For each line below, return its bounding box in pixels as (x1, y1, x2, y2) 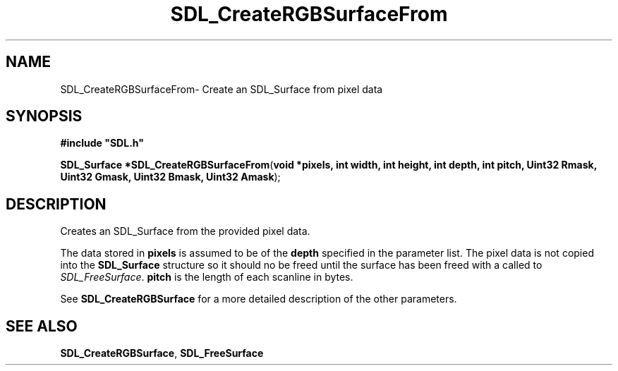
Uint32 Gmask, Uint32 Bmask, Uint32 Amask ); (60, 171, 281, 183)
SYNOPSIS (6, 107, 83, 126)
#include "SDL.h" (60, 137, 144, 150)
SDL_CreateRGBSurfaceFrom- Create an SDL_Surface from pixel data (60, 83, 383, 95)
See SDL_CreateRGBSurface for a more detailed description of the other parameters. (60, 293, 457, 305)
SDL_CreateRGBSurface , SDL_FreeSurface (60, 347, 264, 360)
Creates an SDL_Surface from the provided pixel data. (60, 225, 310, 238)
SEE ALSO (6, 317, 78, 335)
